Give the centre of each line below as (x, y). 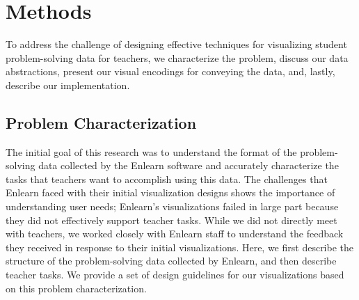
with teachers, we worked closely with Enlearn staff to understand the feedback (175, 234)
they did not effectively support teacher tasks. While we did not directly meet (171, 220)
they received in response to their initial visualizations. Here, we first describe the (180, 247)
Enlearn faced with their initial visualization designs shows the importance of (170, 192)
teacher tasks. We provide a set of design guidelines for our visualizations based (175, 275)
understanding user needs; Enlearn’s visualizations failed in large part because (172, 206)
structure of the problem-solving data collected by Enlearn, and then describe (171, 261)
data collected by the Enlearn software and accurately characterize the (189, 165)
